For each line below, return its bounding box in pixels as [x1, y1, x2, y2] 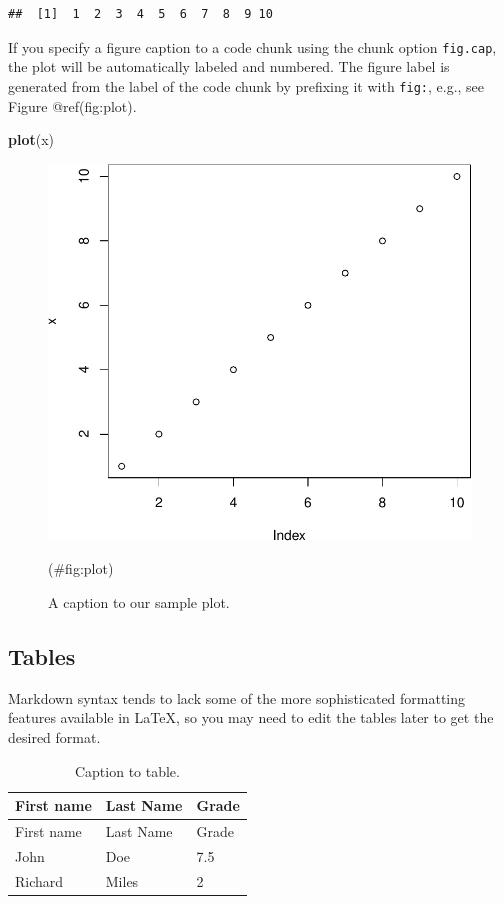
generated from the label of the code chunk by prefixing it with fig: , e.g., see [8, 75, 485, 96]
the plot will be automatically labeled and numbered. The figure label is [8, 56, 450, 77]
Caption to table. [74, 760, 180, 781]
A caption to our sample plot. [48, 592, 230, 612]
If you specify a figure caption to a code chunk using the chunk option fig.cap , [8, 36, 497, 57]
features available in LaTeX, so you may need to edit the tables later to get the [8, 707, 494, 728]
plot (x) [8, 129, 55, 150]
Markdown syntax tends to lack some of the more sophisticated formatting [8, 687, 466, 708]
